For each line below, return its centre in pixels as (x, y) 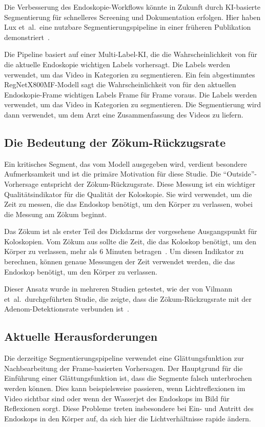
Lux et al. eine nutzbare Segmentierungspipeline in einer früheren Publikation (128, 27)
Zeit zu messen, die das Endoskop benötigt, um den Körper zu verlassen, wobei (128, 204)
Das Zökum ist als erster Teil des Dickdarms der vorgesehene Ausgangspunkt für (131, 231)
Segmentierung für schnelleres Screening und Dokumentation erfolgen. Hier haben (132, 17)
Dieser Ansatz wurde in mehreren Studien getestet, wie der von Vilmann (118, 289)
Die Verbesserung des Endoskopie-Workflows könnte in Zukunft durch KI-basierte (132, 7)
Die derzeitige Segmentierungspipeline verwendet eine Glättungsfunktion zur (124, 358)
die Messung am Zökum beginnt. (56, 214)
